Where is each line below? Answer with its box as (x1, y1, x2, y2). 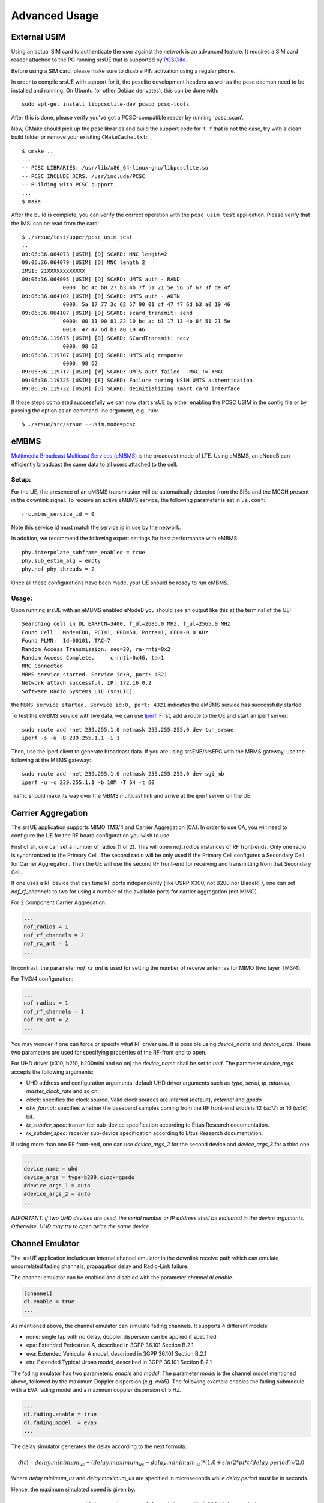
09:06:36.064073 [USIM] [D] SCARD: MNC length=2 (22, 250, 167, 257)
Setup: (11, 476, 31, 484)
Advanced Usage (11, 9, 99, 22)
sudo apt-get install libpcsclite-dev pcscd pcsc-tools (22, 101, 190, 108)
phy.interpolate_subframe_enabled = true (22, 549, 145, 556)
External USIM (11, 32, 66, 42)
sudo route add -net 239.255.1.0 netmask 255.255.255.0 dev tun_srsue (22, 726, 234, 733)
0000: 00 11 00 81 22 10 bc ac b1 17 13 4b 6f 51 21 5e (62, 318, 231, 325)
